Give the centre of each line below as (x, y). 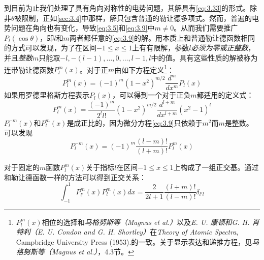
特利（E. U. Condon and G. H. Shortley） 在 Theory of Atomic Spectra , (127, 232)
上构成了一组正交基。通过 (216, 167)
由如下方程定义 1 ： (144, 69)
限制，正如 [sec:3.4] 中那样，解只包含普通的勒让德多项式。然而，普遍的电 (140, 18)
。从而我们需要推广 (206, 28)
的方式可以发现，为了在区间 (50, 48)
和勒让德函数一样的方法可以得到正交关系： (75, 177)
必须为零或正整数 (220, 48)
